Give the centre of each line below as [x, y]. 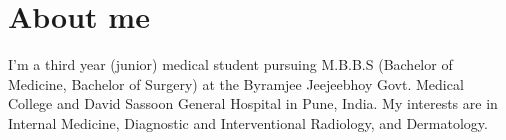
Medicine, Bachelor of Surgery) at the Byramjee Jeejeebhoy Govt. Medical [236, 83]
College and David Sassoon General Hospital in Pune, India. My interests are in [253, 103]
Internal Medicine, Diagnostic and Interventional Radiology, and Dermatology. [248, 122]
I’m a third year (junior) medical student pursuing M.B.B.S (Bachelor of [230, 64]
